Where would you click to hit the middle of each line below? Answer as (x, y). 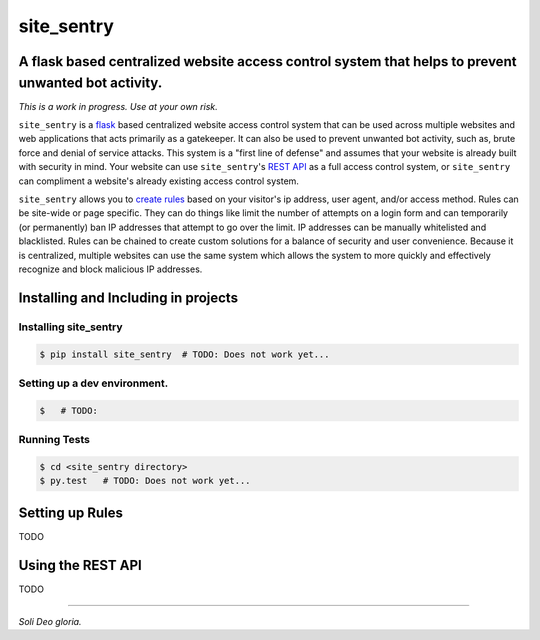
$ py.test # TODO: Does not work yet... (145, 481)
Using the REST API (80, 565)
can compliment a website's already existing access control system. (159, 181)
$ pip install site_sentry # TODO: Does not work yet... (184, 354)
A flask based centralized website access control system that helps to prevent (267, 61)
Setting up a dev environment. (93, 383)
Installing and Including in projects (128, 297)
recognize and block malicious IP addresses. (110, 269)
